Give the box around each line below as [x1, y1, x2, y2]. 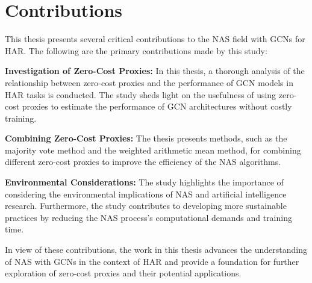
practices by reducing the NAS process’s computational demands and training [5, 211, 292, 223]
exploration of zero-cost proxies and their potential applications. [5, 267, 242, 279]
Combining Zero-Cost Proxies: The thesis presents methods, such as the [5, 132, 287, 145]
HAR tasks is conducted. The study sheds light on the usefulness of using [5, 88, 276, 101]
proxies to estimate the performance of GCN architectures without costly [22, 100, 292, 113]
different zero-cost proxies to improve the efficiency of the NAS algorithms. [5, 155, 281, 168]
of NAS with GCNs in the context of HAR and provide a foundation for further [5, 255, 299, 267]
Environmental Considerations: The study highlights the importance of [5, 176, 284, 188]
